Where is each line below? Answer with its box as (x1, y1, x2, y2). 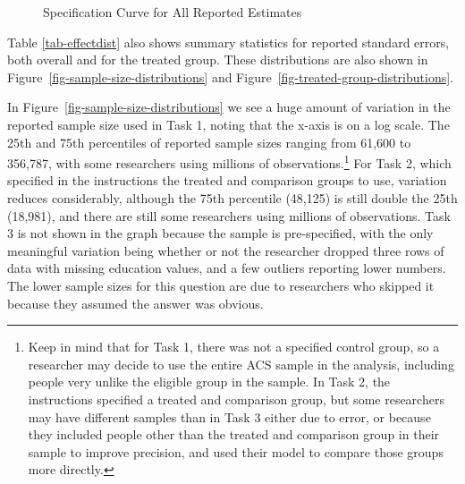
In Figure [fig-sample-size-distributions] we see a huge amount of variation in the (7, 98, 451, 116)
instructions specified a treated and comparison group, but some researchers (28, 389, 444, 408)
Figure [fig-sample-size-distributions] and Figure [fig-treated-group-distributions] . (7, 67, 453, 86)
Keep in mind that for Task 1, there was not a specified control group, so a (28, 337, 440, 356)
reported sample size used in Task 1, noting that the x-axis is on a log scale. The (7, 115, 450, 133)
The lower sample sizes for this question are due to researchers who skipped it (7, 276, 435, 294)
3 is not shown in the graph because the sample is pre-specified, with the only (7, 224, 434, 242)
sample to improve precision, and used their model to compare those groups (28, 442, 444, 461)
